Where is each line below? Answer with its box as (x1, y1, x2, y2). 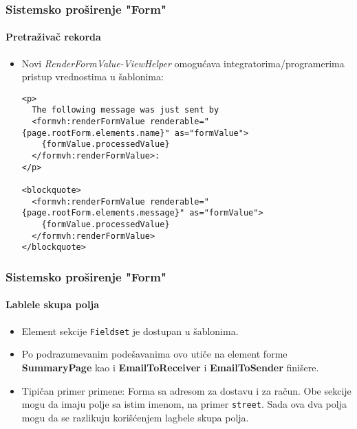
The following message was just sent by (32, 105, 219, 115)
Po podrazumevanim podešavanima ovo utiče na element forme (21, 347, 288, 361)
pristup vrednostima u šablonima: (21, 69, 164, 84)
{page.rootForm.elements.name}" (21, 128, 170, 138)
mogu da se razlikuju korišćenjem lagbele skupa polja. (21, 410, 249, 424)
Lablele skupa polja (6, 297, 100, 312)
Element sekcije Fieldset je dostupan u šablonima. (21, 323, 239, 338)
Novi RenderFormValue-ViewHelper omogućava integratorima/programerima (21, 56, 345, 70)
